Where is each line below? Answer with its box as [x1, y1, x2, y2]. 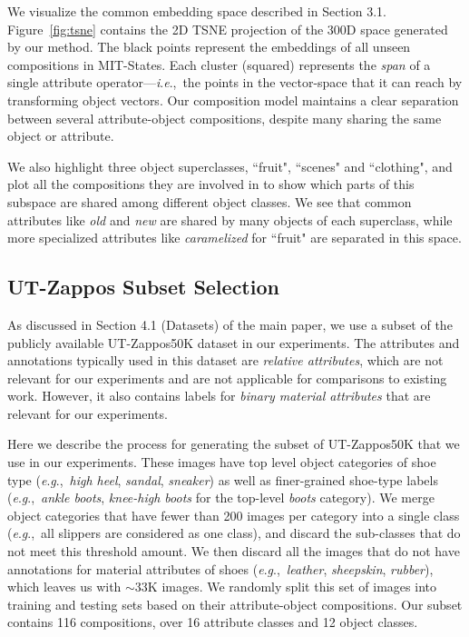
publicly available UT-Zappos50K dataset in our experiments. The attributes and [7, 333, 460, 352]
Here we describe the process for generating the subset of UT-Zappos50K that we [7, 434, 460, 453]
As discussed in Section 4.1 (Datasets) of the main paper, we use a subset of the [7, 314, 453, 333]
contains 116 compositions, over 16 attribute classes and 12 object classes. [7, 612, 418, 632]
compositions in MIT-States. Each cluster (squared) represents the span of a [7, 55, 431, 74]
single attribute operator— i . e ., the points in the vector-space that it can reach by [7, 73, 463, 92]
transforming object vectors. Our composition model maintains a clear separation [7, 90, 459, 109]
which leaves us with [7, 577, 122, 596]
